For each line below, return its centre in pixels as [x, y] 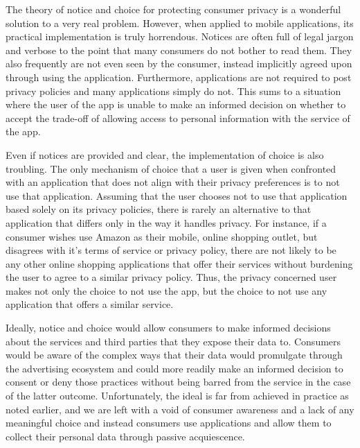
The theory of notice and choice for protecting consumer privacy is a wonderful [173, 9]
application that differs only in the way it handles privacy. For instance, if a [166, 222]
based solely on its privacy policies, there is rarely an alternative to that [159, 209]
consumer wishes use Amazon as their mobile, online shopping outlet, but [162, 236]
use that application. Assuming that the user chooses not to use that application [177, 195]
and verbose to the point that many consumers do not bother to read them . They [179, 50]
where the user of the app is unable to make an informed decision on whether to [176, 104]
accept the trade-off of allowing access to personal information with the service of [178, 118]
